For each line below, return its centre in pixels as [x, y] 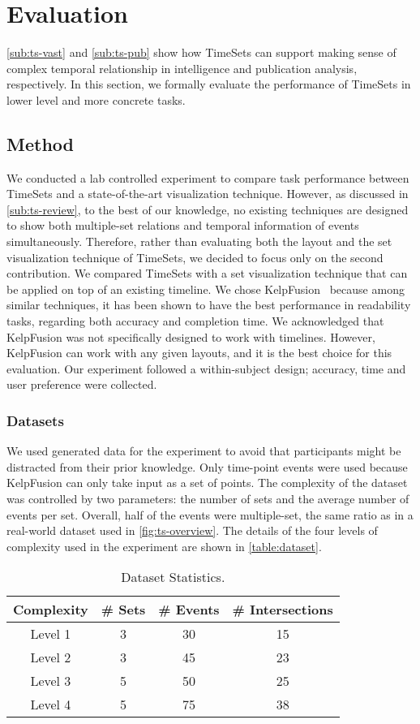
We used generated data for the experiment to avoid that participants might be [204, 451]
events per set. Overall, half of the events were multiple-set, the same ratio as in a [210, 514]
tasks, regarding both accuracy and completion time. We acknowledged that [195, 321]
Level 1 [51, 634]
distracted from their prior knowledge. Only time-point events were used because [207, 466]
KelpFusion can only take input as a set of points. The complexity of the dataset [207, 483]
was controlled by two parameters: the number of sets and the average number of [208, 499]
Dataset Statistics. [173, 577]
